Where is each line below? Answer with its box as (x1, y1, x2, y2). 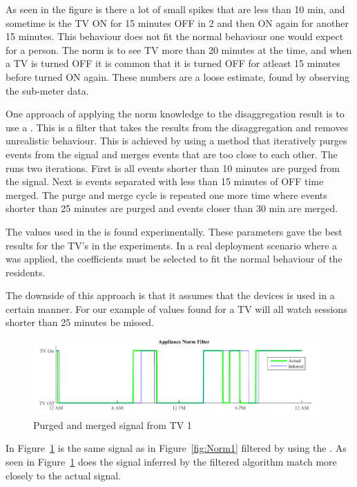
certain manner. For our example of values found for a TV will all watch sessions (6, 301, 347, 316)
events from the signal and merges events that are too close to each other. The (6, 146, 338, 161)
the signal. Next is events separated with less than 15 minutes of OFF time (6, 174, 324, 189)
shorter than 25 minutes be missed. (6, 315, 155, 330)
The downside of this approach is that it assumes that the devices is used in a (6, 288, 335, 303)
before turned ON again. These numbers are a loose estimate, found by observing (6, 69, 349, 84)
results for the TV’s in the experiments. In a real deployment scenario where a (6, 238, 338, 252)
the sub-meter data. (6, 83, 89, 97)
